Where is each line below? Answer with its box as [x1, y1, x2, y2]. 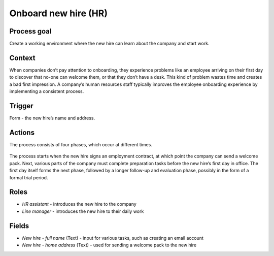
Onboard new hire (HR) [9, 8, 108, 19]
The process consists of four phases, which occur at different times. [9, 141, 152, 147]
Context [9, 53, 36, 62]
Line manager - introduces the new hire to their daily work [22, 208, 144, 214]
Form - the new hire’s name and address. [9, 115, 95, 121]
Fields [9, 221, 29, 230]
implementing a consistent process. [9, 88, 84, 94]
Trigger [9, 102, 33, 110]
